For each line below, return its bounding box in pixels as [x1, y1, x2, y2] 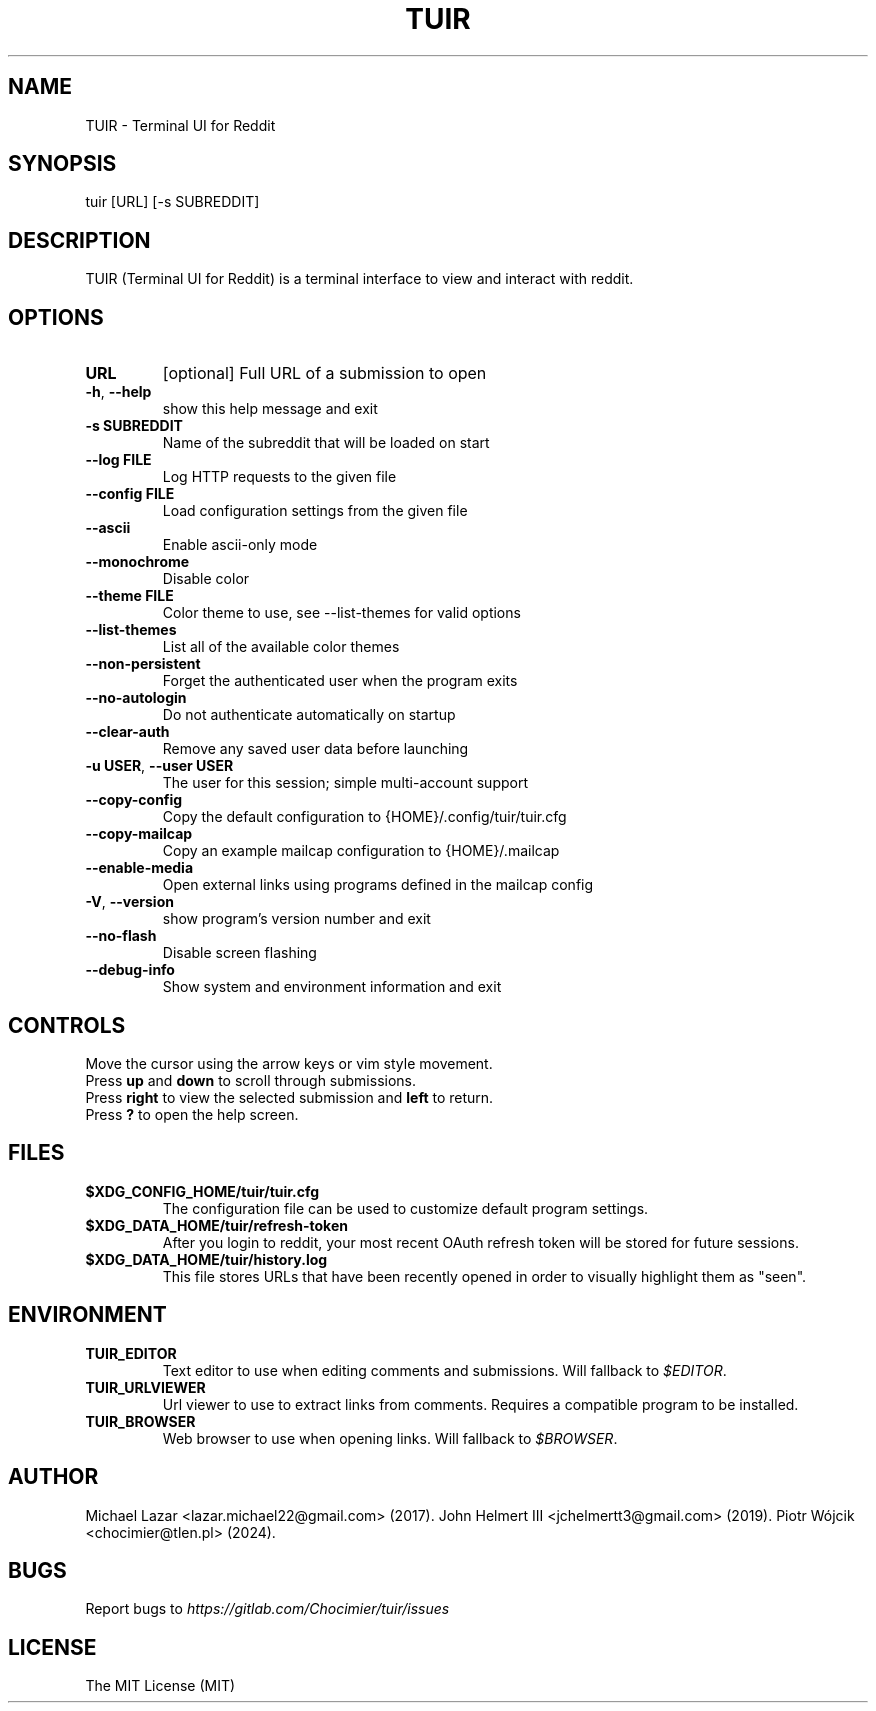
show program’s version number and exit [162, 910, 431, 928]
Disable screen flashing [162, 944, 317, 962]
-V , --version [85, 893, 174, 911]
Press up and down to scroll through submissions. [85, 1071, 417, 1089]
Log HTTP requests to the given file [162, 468, 397, 486]
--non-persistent [85, 655, 201, 673]
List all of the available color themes [162, 638, 400, 656]
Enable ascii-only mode [162, 536, 318, 554]
